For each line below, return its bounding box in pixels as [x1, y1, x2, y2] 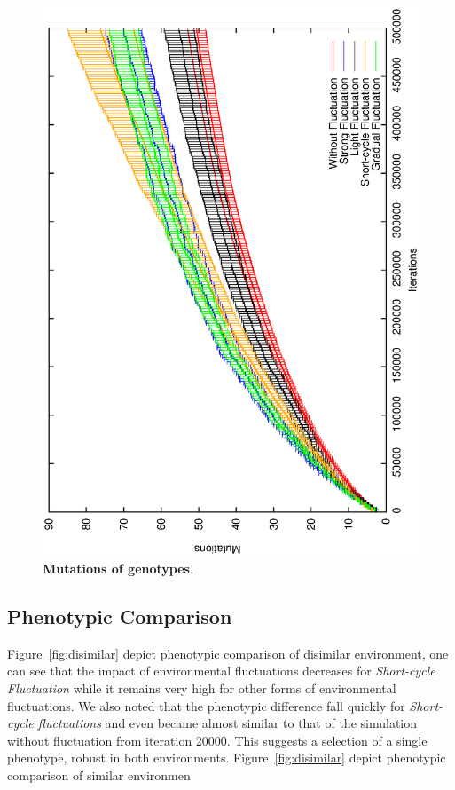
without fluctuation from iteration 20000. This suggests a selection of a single [7, 731, 428, 749]
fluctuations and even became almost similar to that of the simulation [37, 714, 418, 732]
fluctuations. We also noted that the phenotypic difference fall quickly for [7, 696, 405, 715]
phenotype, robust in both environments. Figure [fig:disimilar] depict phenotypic [7, 748, 446, 767]
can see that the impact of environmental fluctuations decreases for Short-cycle [7, 661, 435, 680]
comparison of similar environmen [7, 766, 191, 785]
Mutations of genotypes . [43, 559, 193, 578]
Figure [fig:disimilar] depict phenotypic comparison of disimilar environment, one [7, 644, 449, 662]
